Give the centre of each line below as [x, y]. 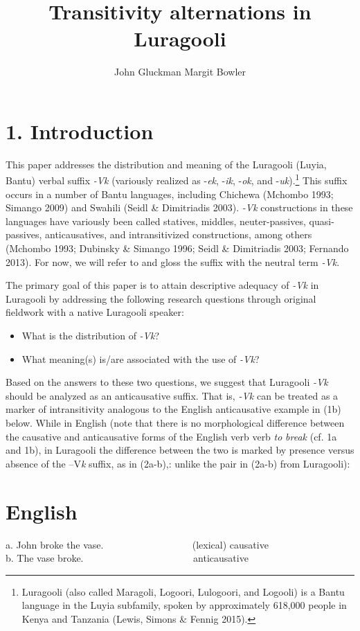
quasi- [322, 221]
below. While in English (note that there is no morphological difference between [175, 423]
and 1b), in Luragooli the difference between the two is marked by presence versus [180, 450]
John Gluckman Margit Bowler [180, 72]
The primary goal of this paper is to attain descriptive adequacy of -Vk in [162, 285]
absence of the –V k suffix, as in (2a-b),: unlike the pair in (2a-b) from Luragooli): [178, 463]
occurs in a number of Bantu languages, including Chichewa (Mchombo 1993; [170, 194]
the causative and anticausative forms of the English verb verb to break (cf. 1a [171, 436]
